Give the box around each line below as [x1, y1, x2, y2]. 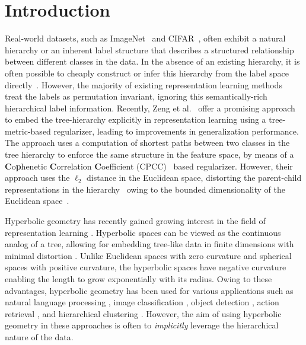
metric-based [5, 124, 51, 137]
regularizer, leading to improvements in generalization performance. [53, 124, 299, 137]
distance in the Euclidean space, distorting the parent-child [87, 171, 302, 184]
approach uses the [5, 171, 70, 184]
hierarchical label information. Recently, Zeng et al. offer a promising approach [5, 101, 295, 114]
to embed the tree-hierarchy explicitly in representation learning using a [5, 113, 266, 126]
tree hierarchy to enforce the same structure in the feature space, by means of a [5, 148, 294, 161]
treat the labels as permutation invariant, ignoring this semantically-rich [5, 90, 267, 103]
